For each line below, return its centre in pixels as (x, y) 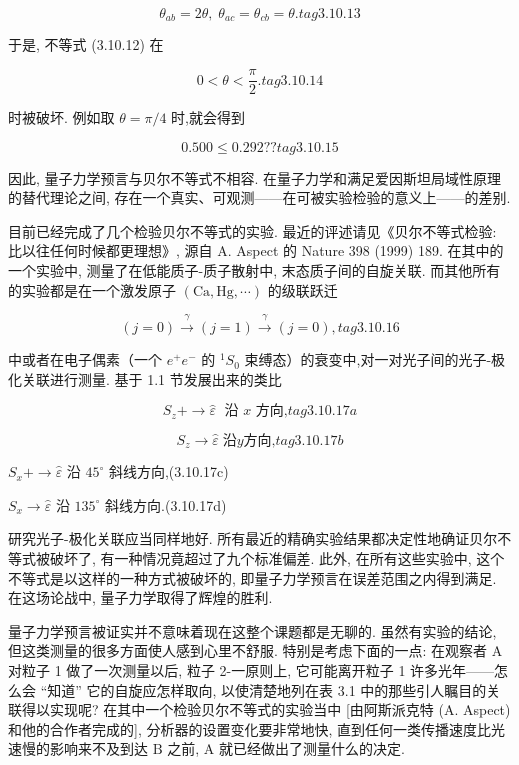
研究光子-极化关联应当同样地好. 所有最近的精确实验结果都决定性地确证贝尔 (253, 538)
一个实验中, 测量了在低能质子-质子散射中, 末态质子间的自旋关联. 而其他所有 (254, 270)
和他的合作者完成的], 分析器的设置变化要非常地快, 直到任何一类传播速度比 (249, 728)
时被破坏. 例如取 (61, 117)
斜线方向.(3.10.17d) (166, 504)
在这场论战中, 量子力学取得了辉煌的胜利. (140, 597)
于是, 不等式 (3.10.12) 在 (86, 44)
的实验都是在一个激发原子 (92, 289)
